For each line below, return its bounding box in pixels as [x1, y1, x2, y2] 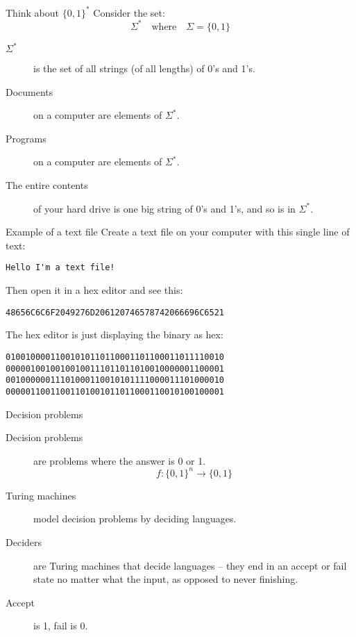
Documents [6, 84, 53, 99]
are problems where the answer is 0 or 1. [33, 453, 206, 468]
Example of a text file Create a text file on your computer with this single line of [6, 224, 350, 239]
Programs [6, 131, 46, 145]
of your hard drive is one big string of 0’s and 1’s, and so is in [33, 201, 296, 215]
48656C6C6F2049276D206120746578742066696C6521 [6, 307, 224, 317]
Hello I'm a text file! [6, 263, 115, 273]
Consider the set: [93, 5, 165, 19]
